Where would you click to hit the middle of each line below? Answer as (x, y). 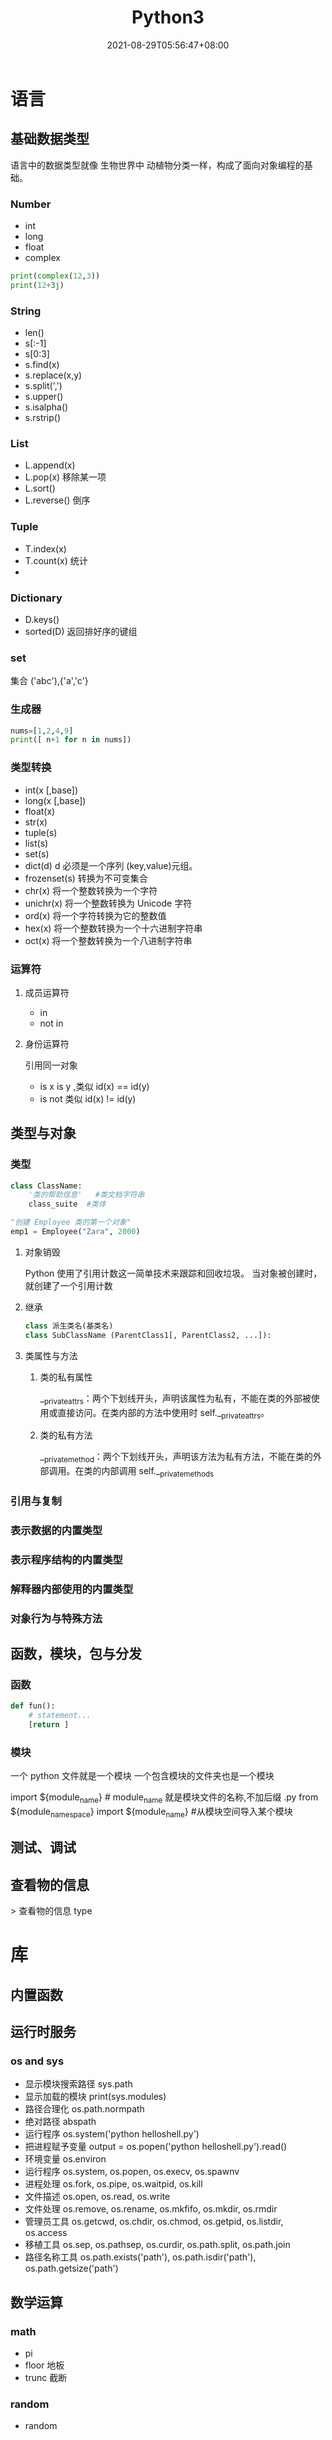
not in (51, 1023)
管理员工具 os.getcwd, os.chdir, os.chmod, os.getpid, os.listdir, (154, 2222)
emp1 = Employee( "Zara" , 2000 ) (75, 1232)
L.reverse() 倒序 (57, 500)
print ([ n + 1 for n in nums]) (71, 740)
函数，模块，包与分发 (76, 1653)
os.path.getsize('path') (71, 2268)
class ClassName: (46, 1186)
